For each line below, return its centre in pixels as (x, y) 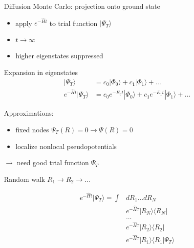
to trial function (74, 23)
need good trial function (53, 162)
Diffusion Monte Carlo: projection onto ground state (82, 6)
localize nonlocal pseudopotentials (66, 146)
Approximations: (29, 113)
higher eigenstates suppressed (59, 56)
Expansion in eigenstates (41, 72)
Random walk (25, 179)
